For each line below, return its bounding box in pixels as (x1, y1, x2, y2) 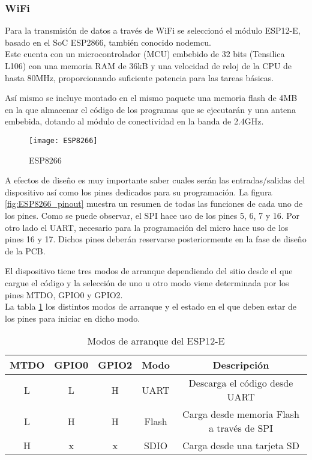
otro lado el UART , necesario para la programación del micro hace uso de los (5, 221, 289, 233)
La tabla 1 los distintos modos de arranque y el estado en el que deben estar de (5, 300, 297, 313)
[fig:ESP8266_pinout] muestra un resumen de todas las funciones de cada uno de (5, 197, 303, 210)
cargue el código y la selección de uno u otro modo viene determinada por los (5, 276, 289, 289)
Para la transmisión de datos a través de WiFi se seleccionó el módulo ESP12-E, (5, 24, 301, 37)
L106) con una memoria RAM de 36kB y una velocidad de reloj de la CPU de (5, 60, 292, 72)
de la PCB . (5, 244, 46, 257)
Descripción (212, 358, 269, 372)
